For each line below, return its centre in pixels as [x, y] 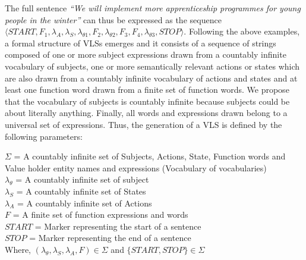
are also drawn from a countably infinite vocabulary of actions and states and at [151, 78]
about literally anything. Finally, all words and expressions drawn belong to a [146, 113]
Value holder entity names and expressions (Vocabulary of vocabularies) [136, 167]
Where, [18, 249]
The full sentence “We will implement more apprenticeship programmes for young [153, 8]
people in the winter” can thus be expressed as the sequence [113, 19]
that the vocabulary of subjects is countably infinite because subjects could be [147, 101]
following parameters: [44, 136]
